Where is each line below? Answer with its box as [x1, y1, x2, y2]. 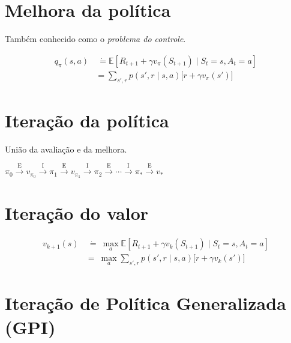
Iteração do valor [5, 201, 149, 225]
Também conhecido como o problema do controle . [5, 32, 186, 45]
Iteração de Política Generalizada [5, 291, 286, 315]
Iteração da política [5, 108, 169, 132]
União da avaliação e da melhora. [5, 142, 127, 155]
